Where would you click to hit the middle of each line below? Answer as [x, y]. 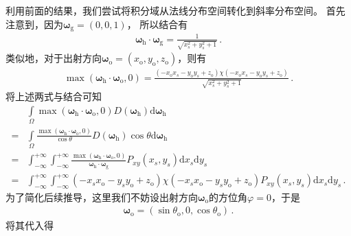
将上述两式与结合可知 [54, 96]
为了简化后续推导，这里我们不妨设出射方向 [102, 197]
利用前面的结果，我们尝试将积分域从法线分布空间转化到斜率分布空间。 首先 [175, 10]
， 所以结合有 [157, 24]
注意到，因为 [34, 24]
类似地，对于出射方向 [54, 58]
